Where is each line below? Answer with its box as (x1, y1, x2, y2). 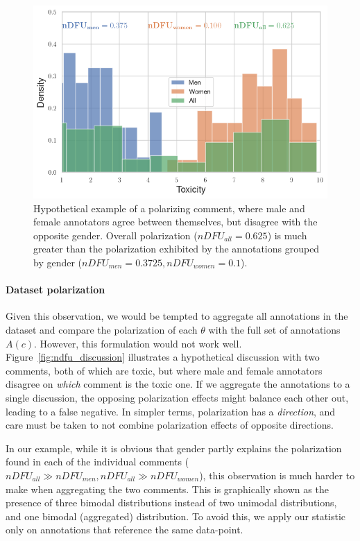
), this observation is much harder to (199, 467, 355, 482)
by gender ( (33, 255, 83, 270)
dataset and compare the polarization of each (6, 323, 198, 336)
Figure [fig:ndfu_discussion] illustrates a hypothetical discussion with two (6, 350, 320, 364)
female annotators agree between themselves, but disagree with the (33, 214, 318, 229)
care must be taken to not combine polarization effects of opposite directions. (6, 418, 334, 432)
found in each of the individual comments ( (6, 454, 189, 469)
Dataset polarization (6, 282, 105, 297)
